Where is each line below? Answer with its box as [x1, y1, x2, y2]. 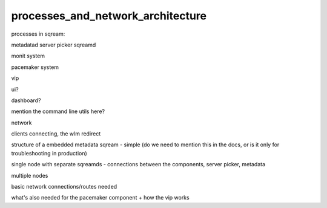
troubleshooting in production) [11, 149, 87, 157]
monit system [11, 52, 45, 60]
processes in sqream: [11, 30, 65, 37]
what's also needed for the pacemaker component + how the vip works [11, 194, 190, 201]
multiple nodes [11, 172, 48, 179]
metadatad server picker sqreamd [11, 41, 96, 48]
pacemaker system [11, 63, 59, 71]
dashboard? [11, 97, 41, 104]
